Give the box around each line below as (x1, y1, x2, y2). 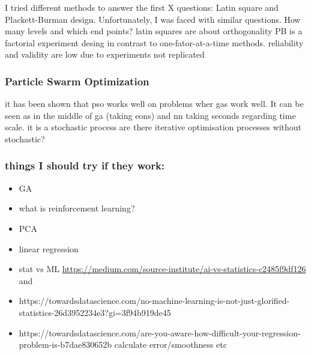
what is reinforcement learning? (19, 202, 135, 214)
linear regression (19, 242, 79, 255)
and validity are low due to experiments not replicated (5, 48, 205, 61)
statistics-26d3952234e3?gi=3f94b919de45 (19, 306, 171, 318)
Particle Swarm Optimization (5, 73, 149, 88)
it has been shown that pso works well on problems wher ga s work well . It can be (5, 97, 304, 110)
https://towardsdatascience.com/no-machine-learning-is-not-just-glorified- (19, 294, 290, 307)
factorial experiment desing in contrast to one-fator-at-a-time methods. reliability (5, 36, 304, 49)
